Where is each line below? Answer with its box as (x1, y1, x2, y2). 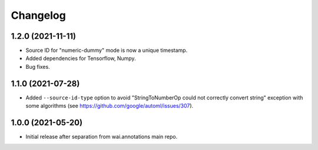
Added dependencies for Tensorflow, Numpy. (25, 55, 136, 62)
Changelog (11, 9, 66, 22)
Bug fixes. (25, 63, 50, 70)
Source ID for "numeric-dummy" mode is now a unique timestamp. (25, 47, 188, 54)
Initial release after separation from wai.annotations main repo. (25, 133, 178, 141)
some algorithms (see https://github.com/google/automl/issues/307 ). (25, 102, 194, 109)
